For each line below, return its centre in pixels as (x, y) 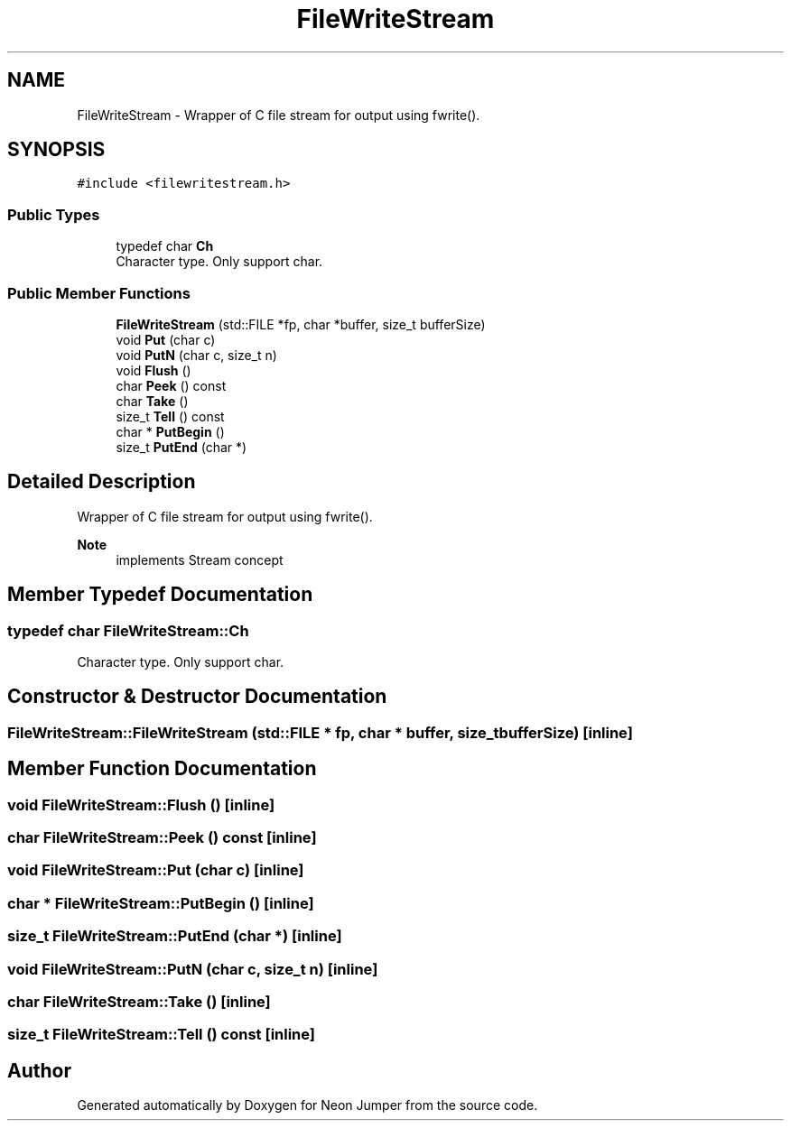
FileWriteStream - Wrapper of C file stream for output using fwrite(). (279, 115)
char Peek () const (171, 385)
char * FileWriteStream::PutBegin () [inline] (161, 903)
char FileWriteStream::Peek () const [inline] (162, 838)
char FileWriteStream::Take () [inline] (139, 1001)
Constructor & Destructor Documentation (197, 697)
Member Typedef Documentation (160, 595)
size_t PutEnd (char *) (181, 447)
